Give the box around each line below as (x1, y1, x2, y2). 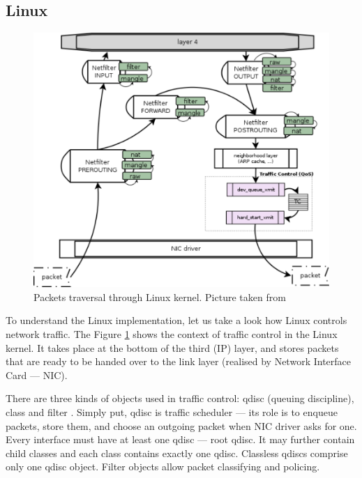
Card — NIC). (6, 367, 68, 382)
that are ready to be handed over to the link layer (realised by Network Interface (6, 354, 351, 369)
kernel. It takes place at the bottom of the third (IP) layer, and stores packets (6, 340, 339, 355)
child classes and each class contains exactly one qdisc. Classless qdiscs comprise (6, 445, 348, 460)
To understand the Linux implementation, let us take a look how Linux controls (6, 313, 347, 327)
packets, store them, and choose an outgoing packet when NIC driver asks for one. (6, 418, 357, 433)
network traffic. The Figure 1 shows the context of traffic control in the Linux (6, 327, 338, 341)
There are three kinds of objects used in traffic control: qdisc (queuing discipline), (6, 391, 354, 406)
